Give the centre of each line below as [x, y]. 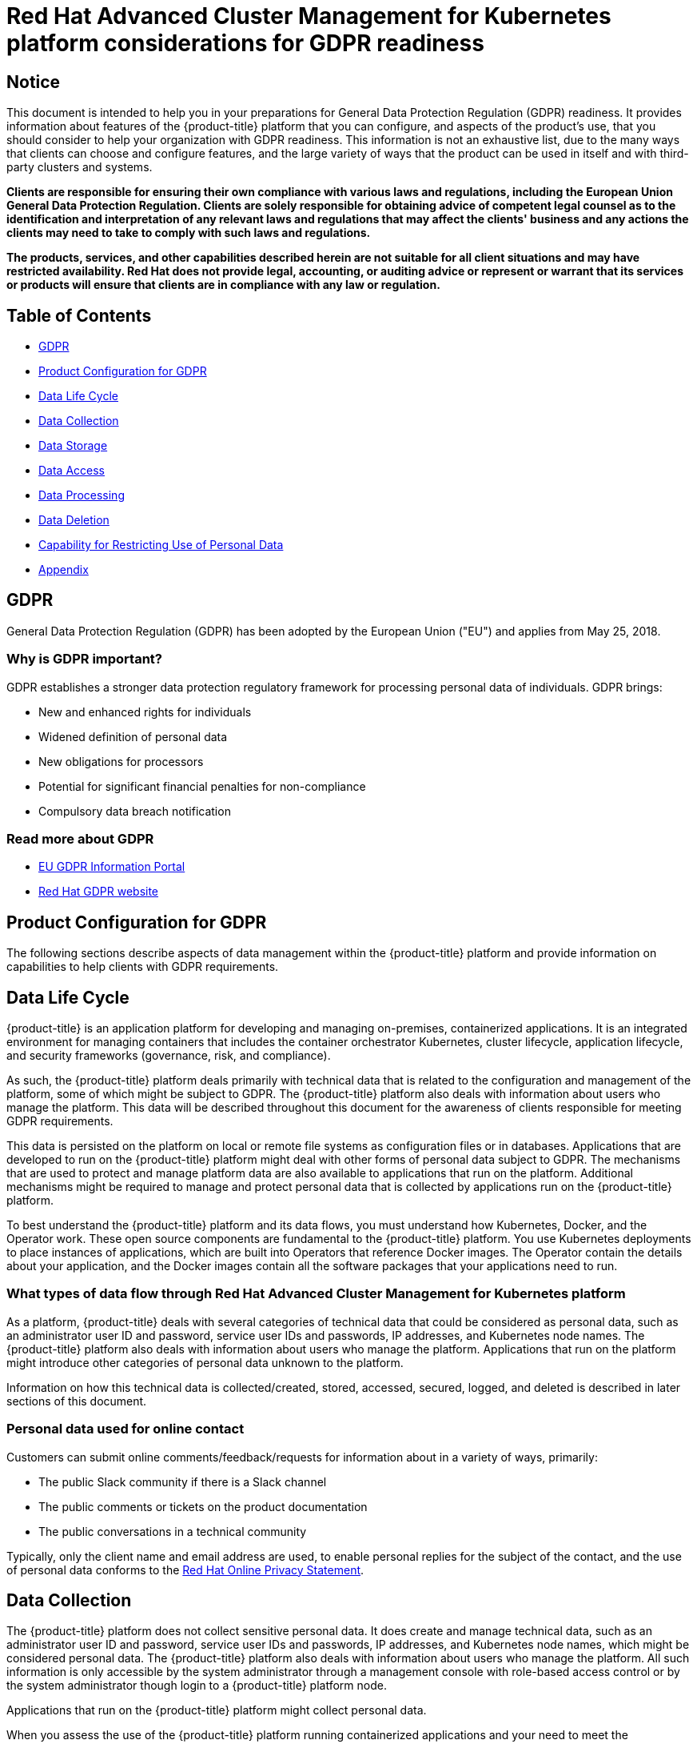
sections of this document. [77, 1401]
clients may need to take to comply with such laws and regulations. [189, 233]
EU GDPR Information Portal [112, 867]
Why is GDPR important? [84, 659]
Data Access [72, 471]
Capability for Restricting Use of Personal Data [161, 545]
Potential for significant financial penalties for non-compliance [202, 786]
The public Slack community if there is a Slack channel [183, 1481]
